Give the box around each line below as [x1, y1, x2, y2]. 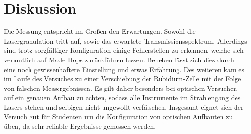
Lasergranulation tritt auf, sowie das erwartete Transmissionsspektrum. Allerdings [4, 35, 247, 45]
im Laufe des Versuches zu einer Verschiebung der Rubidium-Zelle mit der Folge [4, 74, 241, 84]
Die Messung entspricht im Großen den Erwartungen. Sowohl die [4, 26, 196, 36]
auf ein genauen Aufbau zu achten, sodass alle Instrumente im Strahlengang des [4, 92, 241, 103]
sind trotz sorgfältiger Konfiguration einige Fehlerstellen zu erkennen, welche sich [4, 45, 244, 55]
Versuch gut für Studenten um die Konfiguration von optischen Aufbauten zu [4, 111, 233, 121]
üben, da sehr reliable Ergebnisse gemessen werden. [4, 121, 156, 131]
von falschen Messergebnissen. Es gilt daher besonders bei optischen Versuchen [4, 83, 237, 93]
